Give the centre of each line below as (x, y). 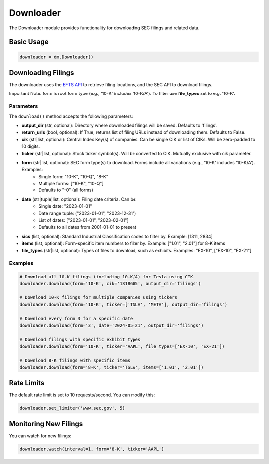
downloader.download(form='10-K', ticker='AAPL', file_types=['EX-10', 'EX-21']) (122, 346)
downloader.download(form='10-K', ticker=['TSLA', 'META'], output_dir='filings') (124, 304)
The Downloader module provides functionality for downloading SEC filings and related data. (104, 28)
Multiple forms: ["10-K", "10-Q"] (71, 184)
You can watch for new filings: (40, 436)
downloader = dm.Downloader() (57, 57)
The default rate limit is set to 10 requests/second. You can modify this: (82, 395)
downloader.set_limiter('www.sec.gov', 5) (72, 408)
